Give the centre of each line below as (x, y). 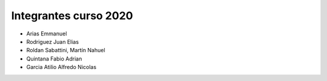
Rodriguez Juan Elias (52, 41)
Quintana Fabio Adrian (54, 58)
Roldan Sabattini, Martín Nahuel (66, 50)
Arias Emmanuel (47, 34)
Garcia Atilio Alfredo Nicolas (61, 67)
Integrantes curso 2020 (72, 16)
